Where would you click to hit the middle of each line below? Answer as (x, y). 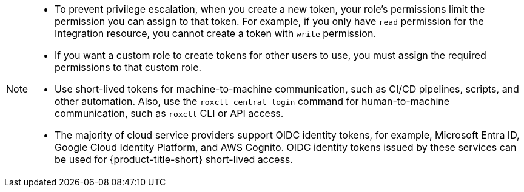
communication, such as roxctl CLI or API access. (169, 113)
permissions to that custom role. (128, 67)
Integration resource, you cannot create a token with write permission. (216, 33)
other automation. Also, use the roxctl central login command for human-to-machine (252, 101)
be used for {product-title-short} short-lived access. (174, 159)
